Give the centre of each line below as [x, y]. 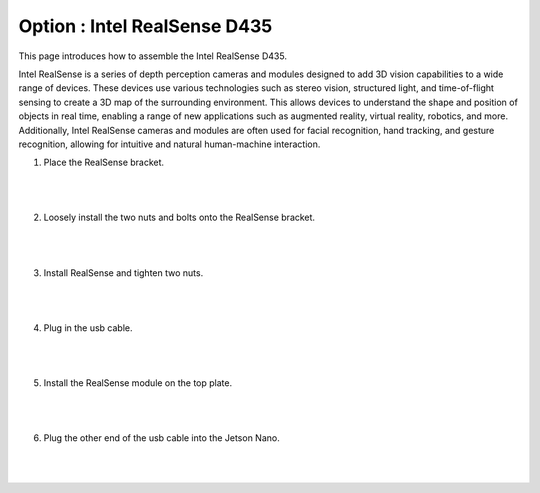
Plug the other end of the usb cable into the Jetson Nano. [161, 438]
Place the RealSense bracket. [104, 162]
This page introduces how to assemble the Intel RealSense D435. [152, 56]
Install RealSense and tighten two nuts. [123, 272]
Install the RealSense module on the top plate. [138, 382]
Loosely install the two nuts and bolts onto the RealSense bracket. [179, 217]
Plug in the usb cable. [88, 327]
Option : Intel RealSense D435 [145, 26]
